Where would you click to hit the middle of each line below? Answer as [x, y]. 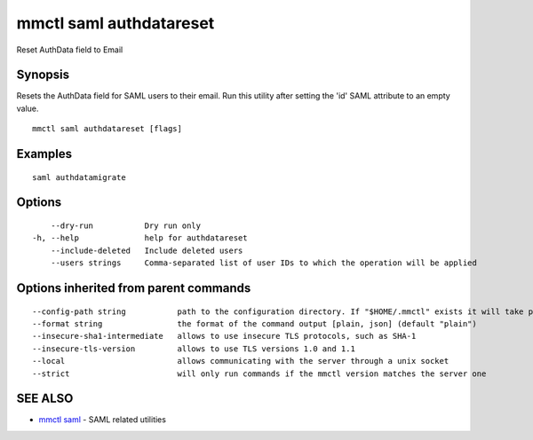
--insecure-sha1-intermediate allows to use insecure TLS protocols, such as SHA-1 [224, 336]
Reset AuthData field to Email [70, 50]
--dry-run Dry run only [126, 226]
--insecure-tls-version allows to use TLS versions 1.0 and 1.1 [194, 349]
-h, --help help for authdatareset [140, 238]
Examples [44, 154]
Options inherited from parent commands [134, 288]
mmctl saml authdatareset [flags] [107, 129]
